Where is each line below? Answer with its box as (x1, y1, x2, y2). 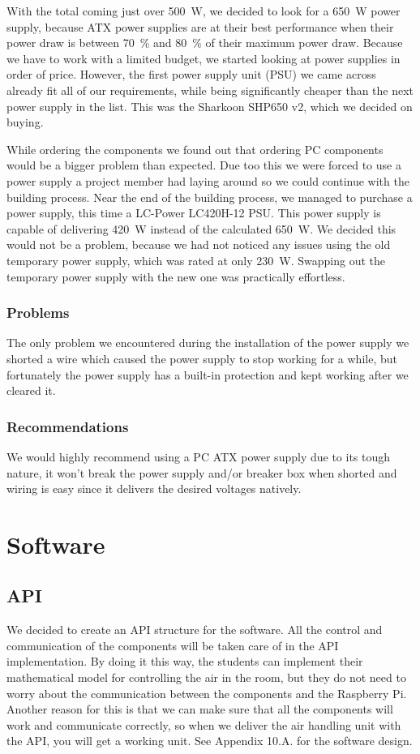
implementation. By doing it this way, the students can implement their (6, 653, 363, 670)
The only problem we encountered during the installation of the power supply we (6, 334, 409, 351)
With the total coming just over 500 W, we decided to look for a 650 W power (6, 2, 401, 19)
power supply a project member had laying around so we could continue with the (6, 172, 409, 189)
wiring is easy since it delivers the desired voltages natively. (6, 480, 302, 497)
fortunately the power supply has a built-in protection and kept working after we (6, 366, 409, 383)
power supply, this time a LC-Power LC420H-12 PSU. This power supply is (6, 204, 381, 221)
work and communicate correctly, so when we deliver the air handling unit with (6, 716, 401, 733)
